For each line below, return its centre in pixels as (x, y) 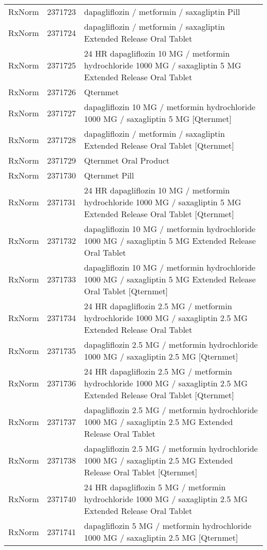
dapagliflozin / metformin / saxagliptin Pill (162, 12)
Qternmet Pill (109, 175)
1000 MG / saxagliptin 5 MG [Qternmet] (158, 119)
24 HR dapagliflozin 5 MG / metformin (155, 487)
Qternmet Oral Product (127, 160)
